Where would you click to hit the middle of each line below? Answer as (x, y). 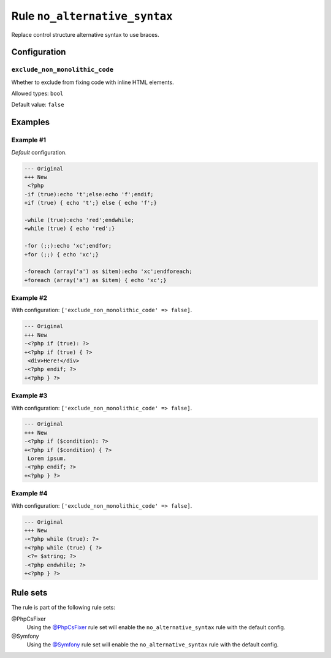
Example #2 (29, 298)
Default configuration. (39, 152)
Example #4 (29, 494)
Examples (31, 122)
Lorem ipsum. (47, 459)
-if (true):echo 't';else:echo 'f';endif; (89, 194)
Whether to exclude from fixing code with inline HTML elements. (93, 82)
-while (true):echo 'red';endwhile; (79, 220)
